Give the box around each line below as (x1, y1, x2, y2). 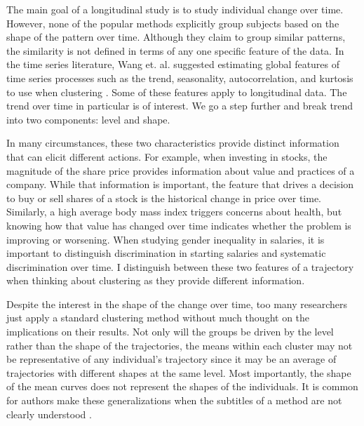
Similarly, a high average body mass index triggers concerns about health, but (6, 204, 342, 219)
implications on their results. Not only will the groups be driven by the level (6, 324, 334, 339)
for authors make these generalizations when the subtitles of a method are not (6, 393, 342, 408)
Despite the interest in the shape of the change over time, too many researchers (6, 296, 348, 311)
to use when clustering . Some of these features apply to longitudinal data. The (6, 84, 347, 99)
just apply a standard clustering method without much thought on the (6, 310, 310, 325)
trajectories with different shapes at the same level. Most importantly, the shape (6, 365, 351, 380)
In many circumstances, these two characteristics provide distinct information (6, 135, 339, 150)
